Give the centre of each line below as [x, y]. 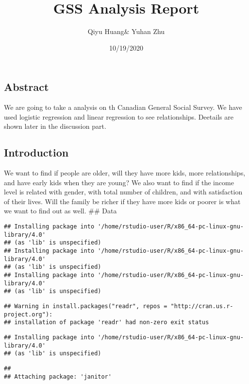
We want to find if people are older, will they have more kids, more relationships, [125, 173]
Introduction [36, 152]
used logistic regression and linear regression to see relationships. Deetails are [119, 116]
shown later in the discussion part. [55, 126]
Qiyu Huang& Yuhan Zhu [126, 31]
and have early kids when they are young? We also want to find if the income [119, 182]
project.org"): [28, 314]
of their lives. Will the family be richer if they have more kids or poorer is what [122, 201]
